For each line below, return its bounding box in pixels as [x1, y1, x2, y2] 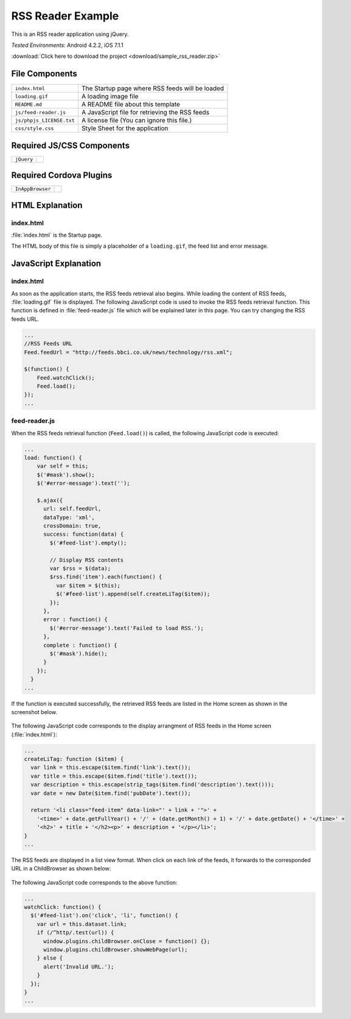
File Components [11, 69, 77, 79]
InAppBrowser [15, 186, 51, 192]
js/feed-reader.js [15, 109, 66, 116]
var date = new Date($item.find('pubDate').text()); [30, 790, 191, 797]
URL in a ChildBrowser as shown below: [11, 865, 111, 872]
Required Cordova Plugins [11, 170, 113, 181]
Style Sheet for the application [81, 124, 169, 133]
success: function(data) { [43, 531, 124, 538]
